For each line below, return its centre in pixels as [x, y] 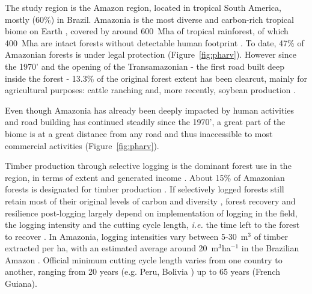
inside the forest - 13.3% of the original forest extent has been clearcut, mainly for [156, 78]
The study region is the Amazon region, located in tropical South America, [143, 7]
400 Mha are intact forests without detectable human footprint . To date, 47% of [154, 42]
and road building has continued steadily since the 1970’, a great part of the [145, 122]
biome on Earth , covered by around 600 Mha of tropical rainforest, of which [147, 31]
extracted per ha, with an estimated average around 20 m [112, 248]
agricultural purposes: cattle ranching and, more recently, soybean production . [150, 90]
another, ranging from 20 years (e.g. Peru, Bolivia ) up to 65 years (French [142, 271]
